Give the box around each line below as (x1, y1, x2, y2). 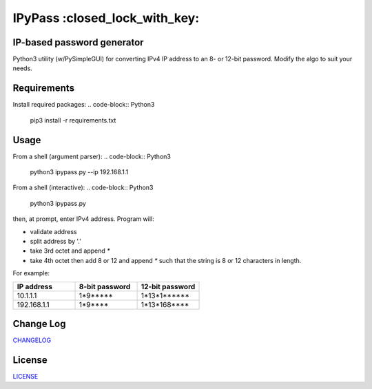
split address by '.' (30, 238, 82, 245)
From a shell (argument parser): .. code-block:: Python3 (12, 152, 172, 160)
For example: (12, 269, 50, 277)
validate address (30, 227, 77, 235)
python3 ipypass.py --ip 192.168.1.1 (30, 168, 129, 176)
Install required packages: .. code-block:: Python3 (12, 101, 155, 109)
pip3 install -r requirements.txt (30, 116, 116, 124)
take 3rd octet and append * (30, 246, 110, 255)
